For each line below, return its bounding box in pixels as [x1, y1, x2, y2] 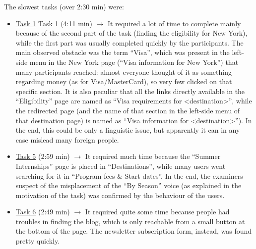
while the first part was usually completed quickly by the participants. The [15, 37, 244, 48]
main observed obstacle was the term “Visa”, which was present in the [15, 47, 230, 57]
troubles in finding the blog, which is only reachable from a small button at [15, 216, 245, 226]
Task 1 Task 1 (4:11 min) [15, 18, 92, 28]
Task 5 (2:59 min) [15, 151, 70, 161]
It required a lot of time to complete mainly [108, 18, 241, 28]
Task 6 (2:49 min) [15, 206, 70, 217]
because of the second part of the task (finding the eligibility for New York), [15, 28, 248, 38]
